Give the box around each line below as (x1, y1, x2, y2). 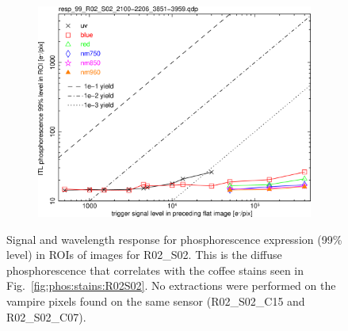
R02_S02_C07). (6, 308, 86, 325)
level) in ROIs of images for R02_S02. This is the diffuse (6, 246, 282, 263)
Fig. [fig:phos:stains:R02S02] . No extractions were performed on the (6, 277, 336, 294)
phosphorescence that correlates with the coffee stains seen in (6, 261, 304, 278)
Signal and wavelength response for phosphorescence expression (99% (6, 230, 342, 247)
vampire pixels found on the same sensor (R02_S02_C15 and (6, 293, 305, 310)
